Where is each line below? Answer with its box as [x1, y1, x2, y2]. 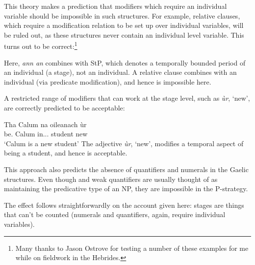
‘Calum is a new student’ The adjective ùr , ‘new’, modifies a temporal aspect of [4, 138, 244, 148]
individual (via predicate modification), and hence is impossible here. [4, 76, 211, 87]
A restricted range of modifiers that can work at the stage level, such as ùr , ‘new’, [4, 93, 250, 103]
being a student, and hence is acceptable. [4, 148, 127, 158]
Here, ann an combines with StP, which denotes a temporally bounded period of [4, 57, 246, 67]
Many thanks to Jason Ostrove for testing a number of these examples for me [15, 243, 249, 253]
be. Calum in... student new [4, 129, 88, 139]
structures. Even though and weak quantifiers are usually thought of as [4, 174, 218, 184]
